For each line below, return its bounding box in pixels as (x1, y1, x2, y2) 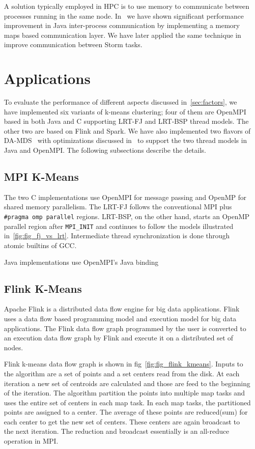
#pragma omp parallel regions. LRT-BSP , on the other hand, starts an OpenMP (4, 211, 250, 222)
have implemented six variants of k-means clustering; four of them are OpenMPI (4, 106, 246, 116)
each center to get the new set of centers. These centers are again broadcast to (4, 416, 240, 426)
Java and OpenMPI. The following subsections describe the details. (4, 145, 206, 155)
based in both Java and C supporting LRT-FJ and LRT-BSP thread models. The (4, 116, 249, 126)
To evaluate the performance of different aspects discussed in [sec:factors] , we (4, 97, 237, 107)
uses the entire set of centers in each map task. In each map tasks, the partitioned (4, 397, 251, 407)
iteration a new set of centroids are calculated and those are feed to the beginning (4, 378, 251, 388)
